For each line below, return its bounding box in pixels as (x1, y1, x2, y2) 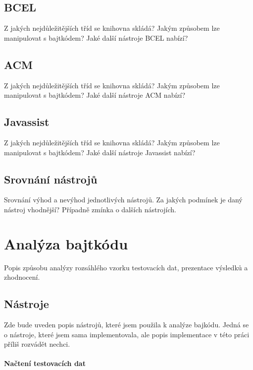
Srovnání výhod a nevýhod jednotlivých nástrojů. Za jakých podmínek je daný (4, 194, 243, 205)
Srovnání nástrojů (4, 171, 98, 186)
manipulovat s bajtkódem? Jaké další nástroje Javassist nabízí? (4, 147, 196, 157)
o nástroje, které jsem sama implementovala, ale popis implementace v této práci (4, 329, 250, 339)
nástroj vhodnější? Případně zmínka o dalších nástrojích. (4, 204, 176, 214)
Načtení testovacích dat (4, 358, 86, 369)
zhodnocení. (4, 272, 40, 282)
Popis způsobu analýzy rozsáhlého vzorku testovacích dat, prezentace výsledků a (4, 262, 248, 272)
